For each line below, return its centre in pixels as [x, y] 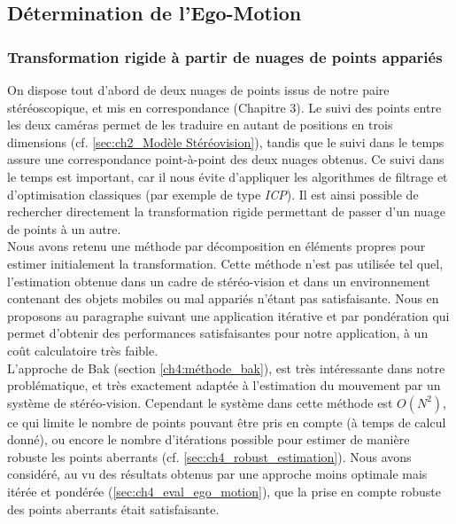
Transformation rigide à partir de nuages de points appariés [225, 56]
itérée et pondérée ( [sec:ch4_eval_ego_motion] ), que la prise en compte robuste [224, 492]
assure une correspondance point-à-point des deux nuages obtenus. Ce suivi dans [226, 159]
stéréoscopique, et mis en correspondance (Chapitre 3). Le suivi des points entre [224, 107]
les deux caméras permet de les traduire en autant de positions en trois [200, 125]
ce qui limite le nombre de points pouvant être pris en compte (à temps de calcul [227, 422]
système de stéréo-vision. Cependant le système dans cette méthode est [200, 402]
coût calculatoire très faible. [83, 350]
